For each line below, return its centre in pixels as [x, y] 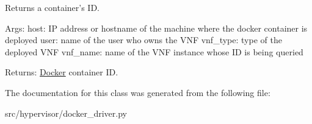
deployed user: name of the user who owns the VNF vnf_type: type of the [143, 40]
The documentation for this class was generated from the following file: [138, 92]
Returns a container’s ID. [53, 7]
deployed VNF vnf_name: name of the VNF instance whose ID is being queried [154, 51]
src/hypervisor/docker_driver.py [66, 113]
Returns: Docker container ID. [62, 72]
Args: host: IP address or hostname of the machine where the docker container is [156, 28]
